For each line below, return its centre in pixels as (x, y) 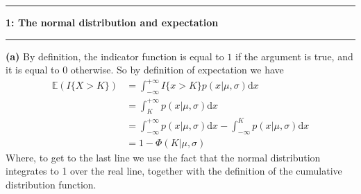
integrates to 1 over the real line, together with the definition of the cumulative (174, 171)
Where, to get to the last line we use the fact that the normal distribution (163, 157)
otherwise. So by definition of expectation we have (177, 70)
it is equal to (33, 70)
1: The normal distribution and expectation (112, 22)
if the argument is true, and (294, 56)
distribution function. (51, 184)
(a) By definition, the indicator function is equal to (115, 56)
